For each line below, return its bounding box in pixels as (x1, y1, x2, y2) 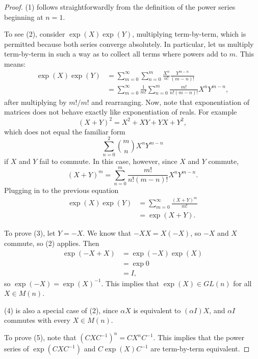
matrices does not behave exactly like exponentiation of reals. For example (4, 106, 237, 117)
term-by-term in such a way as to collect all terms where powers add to (4, 48, 227, 59)
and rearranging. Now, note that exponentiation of (91, 96, 250, 107)
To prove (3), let (4, 228, 56, 238)
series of (4, 343, 29, 354)
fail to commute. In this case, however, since (39, 156, 177, 167)
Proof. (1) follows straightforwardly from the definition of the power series (4, 2, 236, 12)
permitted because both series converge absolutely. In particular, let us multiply (4, 38, 254, 49)
